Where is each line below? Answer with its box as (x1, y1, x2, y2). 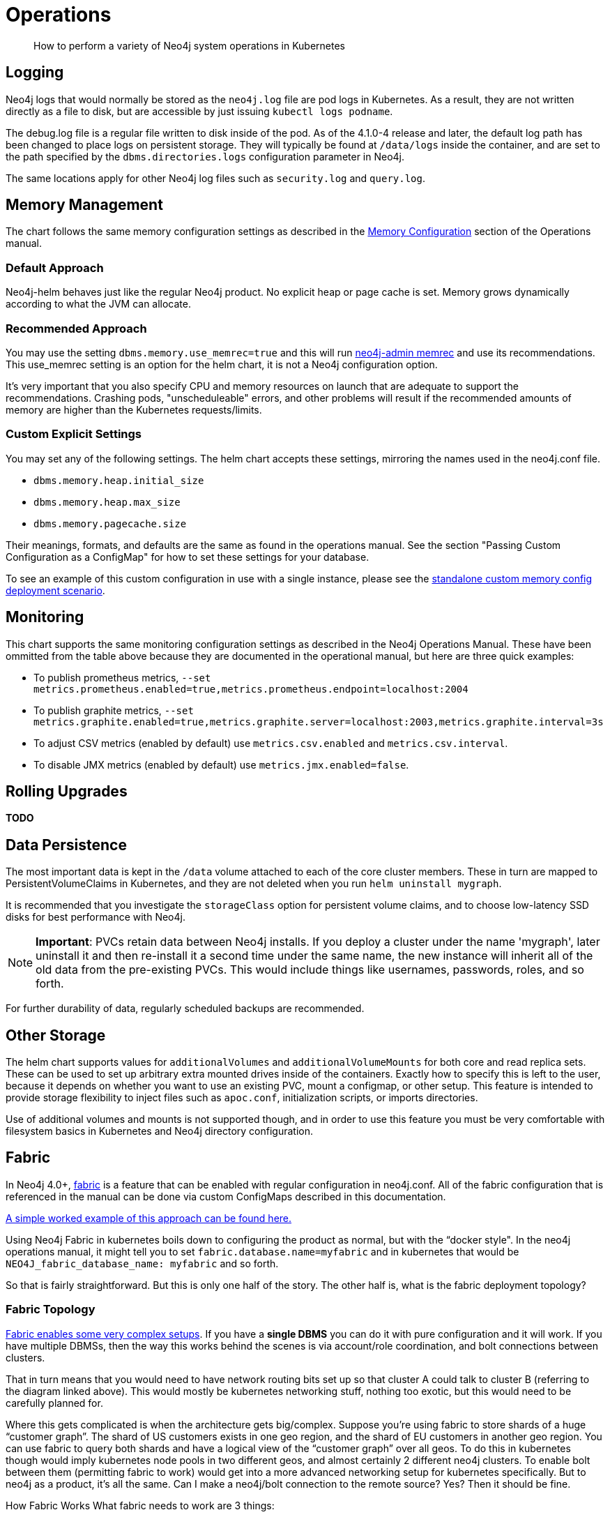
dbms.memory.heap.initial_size (33, 474, 204, 486)
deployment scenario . (6, 584, 105, 596)
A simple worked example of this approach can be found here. (6, 1212, 292, 1224)
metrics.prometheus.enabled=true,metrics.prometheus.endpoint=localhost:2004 (33, 683, 468, 695)
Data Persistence (6, 836, 127, 854)
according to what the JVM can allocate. (6, 298, 192, 310)
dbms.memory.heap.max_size (33, 496, 181, 508)
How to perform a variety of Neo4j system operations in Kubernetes (33, 39, 346, 52)
